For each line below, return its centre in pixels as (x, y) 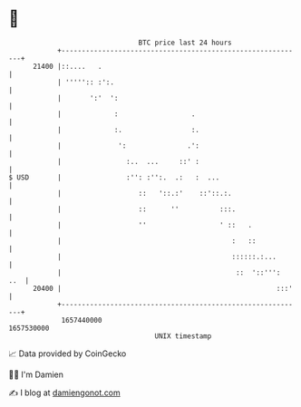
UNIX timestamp (183, 336)
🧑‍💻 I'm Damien (36, 374)
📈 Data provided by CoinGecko (68, 354)
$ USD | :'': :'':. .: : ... (114, 177)
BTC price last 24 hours (185, 43)
